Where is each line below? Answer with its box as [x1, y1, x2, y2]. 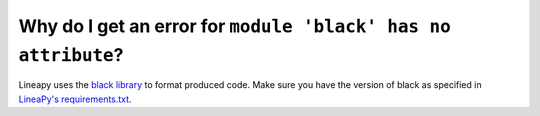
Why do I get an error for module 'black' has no [18, 15, 451, 37]
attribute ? [18, 43, 124, 66]
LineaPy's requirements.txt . [18, 93, 132, 105]
